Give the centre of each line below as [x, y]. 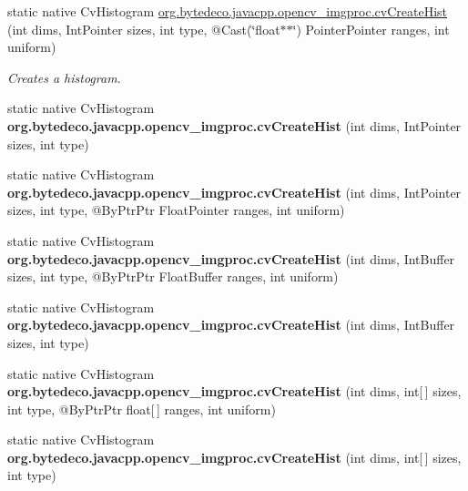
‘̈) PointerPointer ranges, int [371, 29]
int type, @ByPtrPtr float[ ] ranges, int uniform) [142, 409]
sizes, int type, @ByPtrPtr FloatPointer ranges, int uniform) [176, 210]
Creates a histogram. [64, 77]
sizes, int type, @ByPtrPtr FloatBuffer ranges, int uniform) [173, 276]
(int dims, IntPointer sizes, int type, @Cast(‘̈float [144, 29]
